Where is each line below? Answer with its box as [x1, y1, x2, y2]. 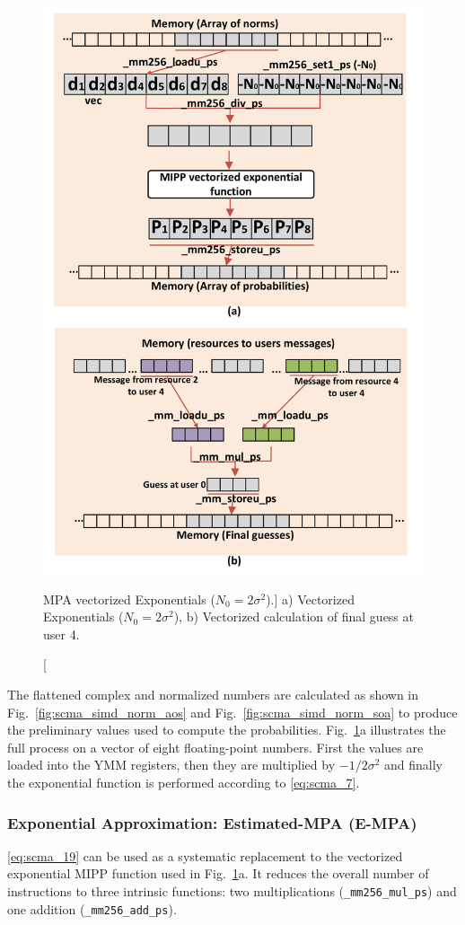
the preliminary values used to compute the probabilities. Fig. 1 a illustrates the [7, 720, 446, 739]
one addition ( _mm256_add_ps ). [7, 899, 177, 918]
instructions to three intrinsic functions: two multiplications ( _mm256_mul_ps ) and [7, 882, 457, 900]
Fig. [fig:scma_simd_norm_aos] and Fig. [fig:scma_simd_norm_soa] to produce [7, 702, 458, 721]
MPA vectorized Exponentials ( [43, 589, 215, 608]
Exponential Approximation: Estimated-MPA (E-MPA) [7, 811, 417, 833]
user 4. [43, 624, 80, 643]
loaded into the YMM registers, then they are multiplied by [7, 755, 336, 774]
